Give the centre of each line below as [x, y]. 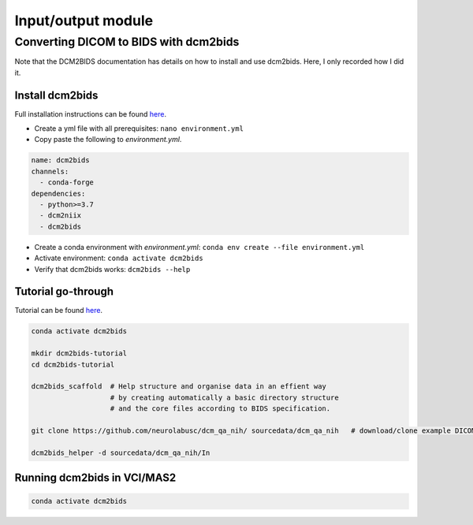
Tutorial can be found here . [58, 311]
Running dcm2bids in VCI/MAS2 [95, 478]
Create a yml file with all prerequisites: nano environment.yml [139, 128]
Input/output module [84, 20]
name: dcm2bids [60, 160]
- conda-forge [67, 182]
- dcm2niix [61, 216]
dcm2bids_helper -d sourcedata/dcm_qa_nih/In [121, 452]
